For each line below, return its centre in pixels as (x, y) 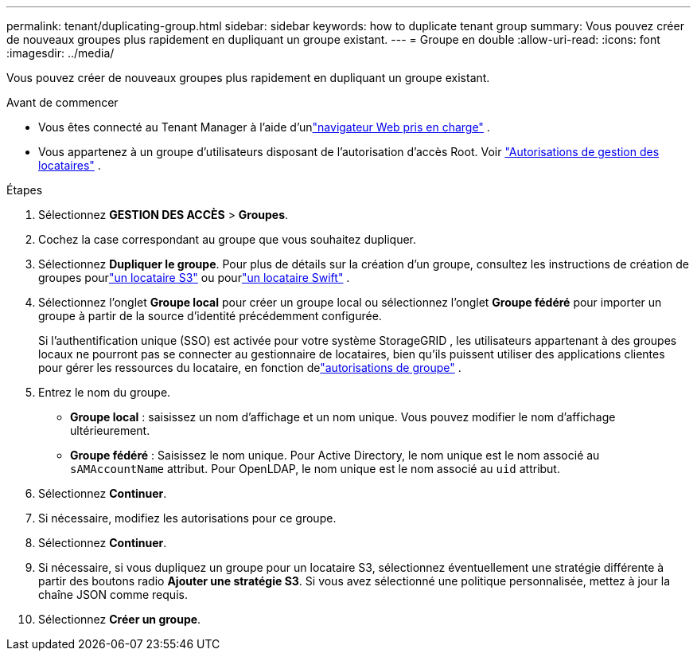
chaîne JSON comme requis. (113, 594)
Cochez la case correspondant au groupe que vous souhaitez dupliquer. (228, 239)
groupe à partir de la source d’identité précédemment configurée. (210, 316)
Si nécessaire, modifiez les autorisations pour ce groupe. (187, 518)
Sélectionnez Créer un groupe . (120, 619)
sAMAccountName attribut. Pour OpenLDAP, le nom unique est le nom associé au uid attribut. (315, 469)
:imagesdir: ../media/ (60, 53)
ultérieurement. (110, 430)
